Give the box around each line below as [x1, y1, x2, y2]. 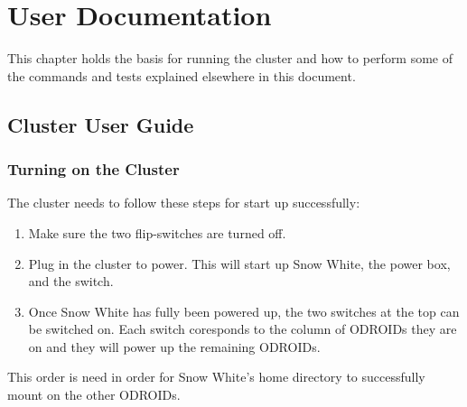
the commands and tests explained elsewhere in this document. [7, 66, 356, 85]
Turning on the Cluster [7, 158, 180, 180]
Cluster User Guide [7, 110, 194, 138]
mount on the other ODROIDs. [7, 385, 181, 404]
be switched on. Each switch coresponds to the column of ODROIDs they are [28, 319, 457, 338]
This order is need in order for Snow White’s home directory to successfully [7, 367, 425, 386]
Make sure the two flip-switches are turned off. [28, 223, 286, 242]
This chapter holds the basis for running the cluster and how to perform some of [7, 49, 453, 68]
